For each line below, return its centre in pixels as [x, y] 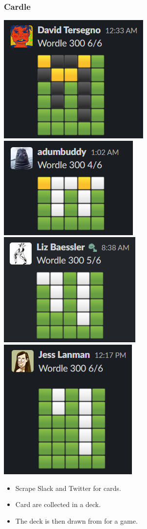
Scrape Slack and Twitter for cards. [68, 488]
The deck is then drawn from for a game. [76, 520]
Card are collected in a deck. [58, 504]
